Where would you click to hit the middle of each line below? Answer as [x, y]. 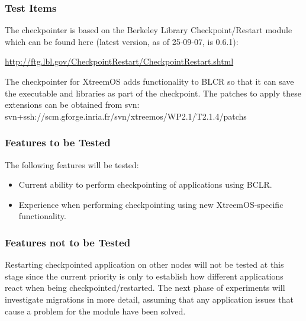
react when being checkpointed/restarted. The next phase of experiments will [145, 288]
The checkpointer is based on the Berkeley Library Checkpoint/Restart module [149, 30]
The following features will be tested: [72, 164]
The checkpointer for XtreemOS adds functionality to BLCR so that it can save [149, 81]
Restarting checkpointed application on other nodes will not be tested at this [144, 264]
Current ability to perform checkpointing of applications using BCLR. [145, 184]
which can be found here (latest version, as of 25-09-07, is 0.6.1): [122, 41]
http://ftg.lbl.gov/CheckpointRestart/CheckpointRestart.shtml [119, 61]
